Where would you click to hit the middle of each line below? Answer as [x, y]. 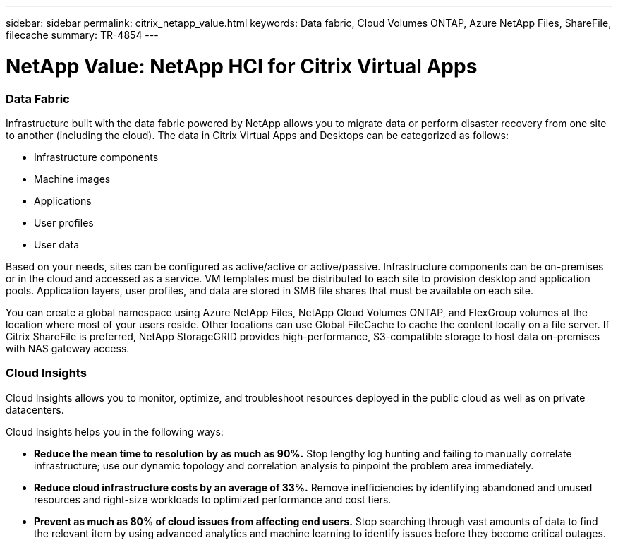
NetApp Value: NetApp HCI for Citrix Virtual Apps [242, 66]
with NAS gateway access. [68, 348]
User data [57, 244]
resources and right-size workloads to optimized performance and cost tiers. [213, 499]
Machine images [72, 179]
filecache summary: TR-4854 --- [82, 35]
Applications [63, 200]
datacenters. [35, 409]
